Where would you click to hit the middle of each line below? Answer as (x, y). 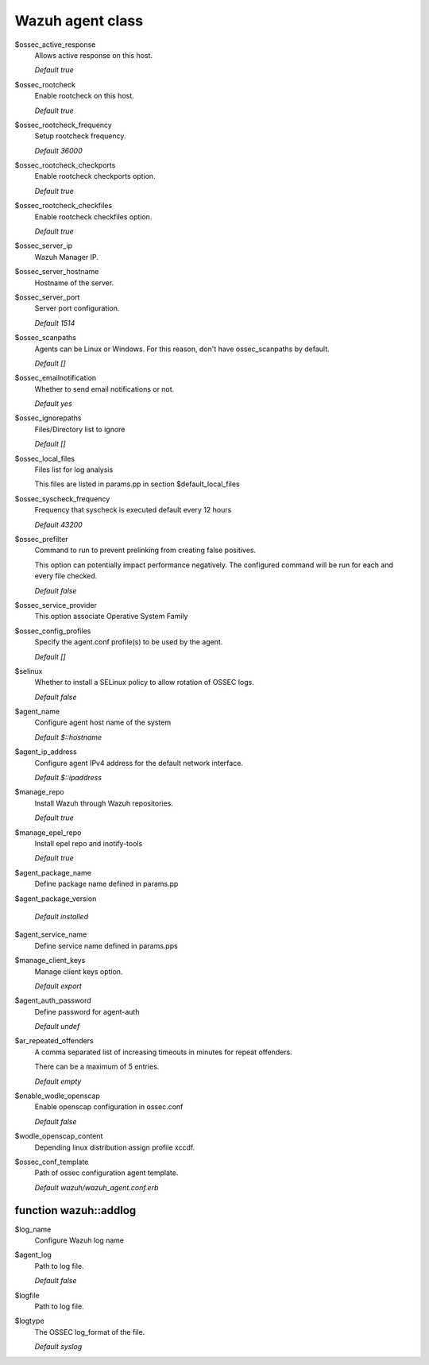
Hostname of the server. (74, 283)
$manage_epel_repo (48, 832)
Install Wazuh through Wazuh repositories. (104, 803)
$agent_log (33, 1255)
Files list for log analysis (74, 470)
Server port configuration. (77, 308)
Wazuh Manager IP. (67, 257)
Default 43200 (58, 524)
